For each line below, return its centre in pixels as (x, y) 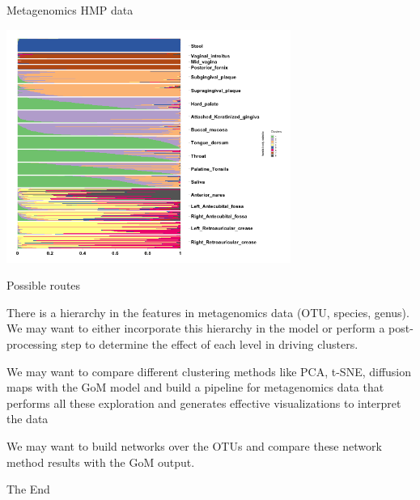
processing (32, 343)
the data (28, 419)
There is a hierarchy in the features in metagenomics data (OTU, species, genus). (208, 312)
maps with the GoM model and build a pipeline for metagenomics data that (195, 387)
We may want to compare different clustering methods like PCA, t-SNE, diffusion (209, 371)
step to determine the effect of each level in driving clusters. (210, 343)
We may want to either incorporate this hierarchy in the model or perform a (196, 328)
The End (28, 489)
